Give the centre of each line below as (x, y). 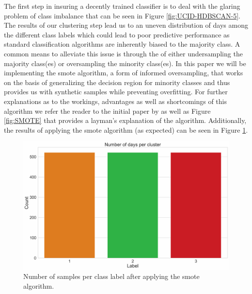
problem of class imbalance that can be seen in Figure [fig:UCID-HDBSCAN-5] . (122, 15)
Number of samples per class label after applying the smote (111, 276)
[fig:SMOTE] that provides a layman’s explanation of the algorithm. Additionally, (125, 120)
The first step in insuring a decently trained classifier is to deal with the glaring (122, 6)
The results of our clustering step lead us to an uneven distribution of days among (126, 25)
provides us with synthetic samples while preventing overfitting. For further (116, 92)
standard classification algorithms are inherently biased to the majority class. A (122, 44)
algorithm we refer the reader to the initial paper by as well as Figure (107, 111)
